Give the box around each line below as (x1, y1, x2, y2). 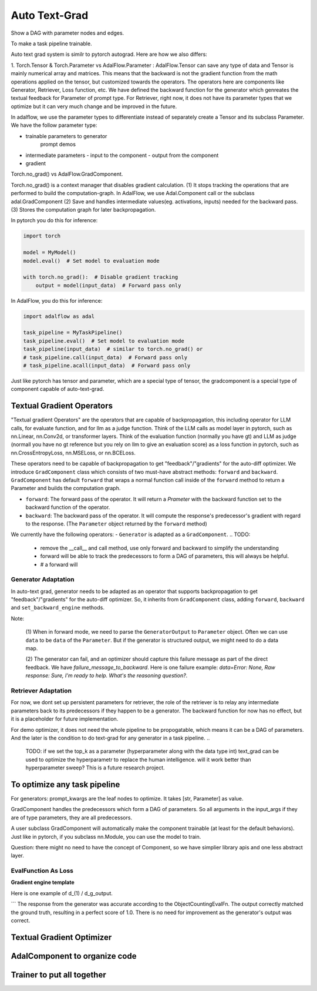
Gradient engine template (11, 879, 75, 886)
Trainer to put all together (11, 970, 106, 980)
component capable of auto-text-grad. (11, 386, 104, 393)
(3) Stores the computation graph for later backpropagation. (11, 206, 156, 213)
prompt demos (40, 141, 76, 148)
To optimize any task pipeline (11, 779, 120, 789)
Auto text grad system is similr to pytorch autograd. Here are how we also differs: (11, 51, 208, 58)
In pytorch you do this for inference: (11, 217, 98, 224)
